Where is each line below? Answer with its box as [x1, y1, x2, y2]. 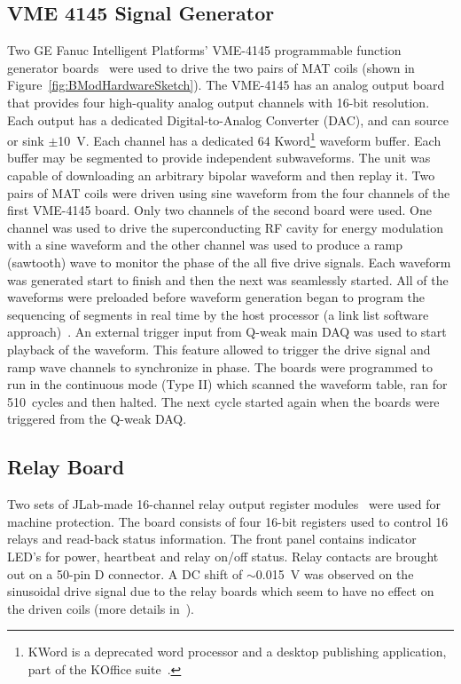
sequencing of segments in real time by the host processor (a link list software [7, 305, 429, 323]
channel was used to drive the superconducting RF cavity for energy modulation [7, 218, 443, 236]
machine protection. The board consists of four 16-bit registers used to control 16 [7, 512, 449, 530]
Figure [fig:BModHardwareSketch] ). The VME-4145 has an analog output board [7, 76, 445, 94]
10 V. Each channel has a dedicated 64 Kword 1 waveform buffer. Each [58, 129, 441, 149]
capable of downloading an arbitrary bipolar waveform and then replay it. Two [7, 166, 435, 185]
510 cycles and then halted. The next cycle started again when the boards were [7, 392, 440, 410]
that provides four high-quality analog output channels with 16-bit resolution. [7, 92, 430, 111]
